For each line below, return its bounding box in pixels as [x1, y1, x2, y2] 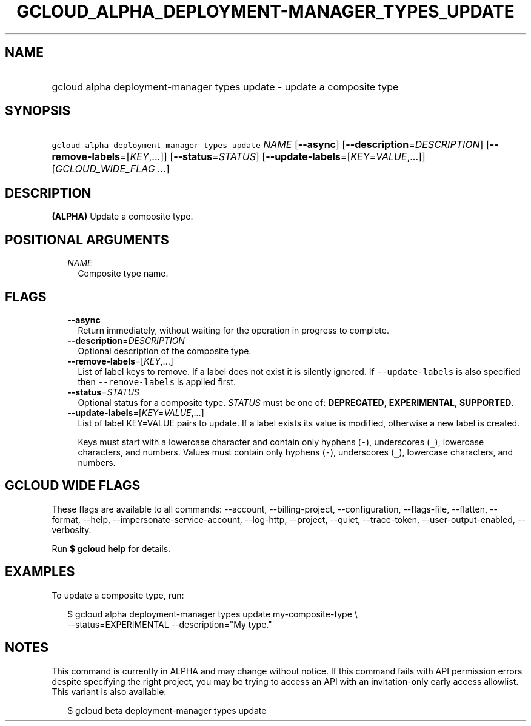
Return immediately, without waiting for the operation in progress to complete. [78, 324, 389, 335]
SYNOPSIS [5, 103, 71, 119]
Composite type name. [78, 268, 169, 279]
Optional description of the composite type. [78, 345, 252, 356]
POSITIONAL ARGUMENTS [5, 232, 169, 247]
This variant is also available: [52, 686, 167, 697]
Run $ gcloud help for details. [52, 543, 171, 554]
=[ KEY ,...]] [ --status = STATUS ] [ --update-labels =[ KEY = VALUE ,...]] [120, 150, 426, 163]
